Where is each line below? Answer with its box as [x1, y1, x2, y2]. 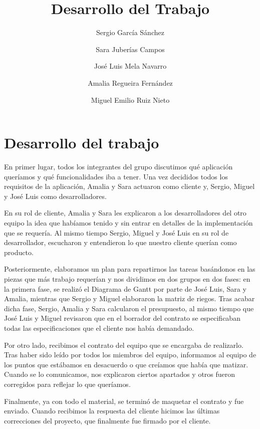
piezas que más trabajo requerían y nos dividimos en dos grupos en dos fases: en [4, 273, 250, 284]
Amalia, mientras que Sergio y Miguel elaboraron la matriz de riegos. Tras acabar [4, 293, 255, 304]
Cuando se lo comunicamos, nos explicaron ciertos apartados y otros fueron [4, 369, 235, 379]
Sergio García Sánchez [96, 27, 164, 38]
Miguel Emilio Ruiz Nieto [91, 94, 170, 105]
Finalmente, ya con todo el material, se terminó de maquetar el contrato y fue [4, 395, 244, 406]
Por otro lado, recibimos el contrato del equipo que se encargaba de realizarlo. [4, 339, 243, 350]
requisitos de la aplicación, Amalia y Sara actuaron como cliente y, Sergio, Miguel [4, 181, 255, 191]
